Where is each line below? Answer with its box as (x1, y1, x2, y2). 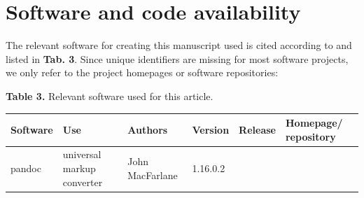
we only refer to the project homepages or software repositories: (6, 65, 279, 80)
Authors (127, 122, 168, 136)
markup (62, 161, 96, 176)
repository (285, 129, 336, 143)
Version (192, 122, 230, 136)
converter (62, 174, 103, 189)
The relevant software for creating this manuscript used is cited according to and (6, 38, 352, 52)
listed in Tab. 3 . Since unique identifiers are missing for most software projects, (6, 51, 349, 66)
